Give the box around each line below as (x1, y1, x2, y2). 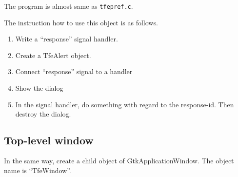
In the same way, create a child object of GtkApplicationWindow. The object (4, 156, 234, 166)
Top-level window (4, 133, 94, 148)
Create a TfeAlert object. (15, 50, 91, 60)
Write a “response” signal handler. (15, 34, 118, 44)
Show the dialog (15, 83, 63, 93)
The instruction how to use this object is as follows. (4, 17, 158, 27)
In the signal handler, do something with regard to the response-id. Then (15, 99, 234, 109)
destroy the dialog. (15, 109, 71, 119)
